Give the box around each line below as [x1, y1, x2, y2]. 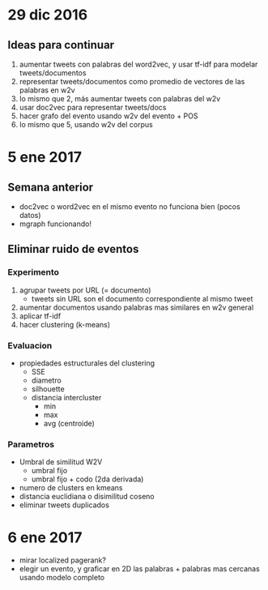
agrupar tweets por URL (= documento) [19, 285, 151, 295]
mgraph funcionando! [19, 219, 92, 229]
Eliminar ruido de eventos [7, 242, 139, 256]
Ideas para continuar [7, 38, 115, 52]
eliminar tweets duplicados [19, 500, 110, 510]
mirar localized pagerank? [19, 555, 107, 565]
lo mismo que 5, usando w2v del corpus [19, 120, 153, 129]
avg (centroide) [43, 418, 95, 428]
